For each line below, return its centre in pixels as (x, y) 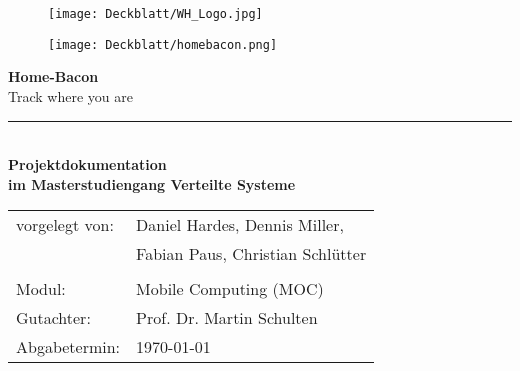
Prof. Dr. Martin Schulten (227, 318)
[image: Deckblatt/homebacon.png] (163, 44)
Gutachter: (53, 318)
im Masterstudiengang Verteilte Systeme (152, 183)
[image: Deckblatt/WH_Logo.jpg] (155, 14)
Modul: (41, 289)
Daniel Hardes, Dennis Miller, (240, 225)
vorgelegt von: (65, 225)
